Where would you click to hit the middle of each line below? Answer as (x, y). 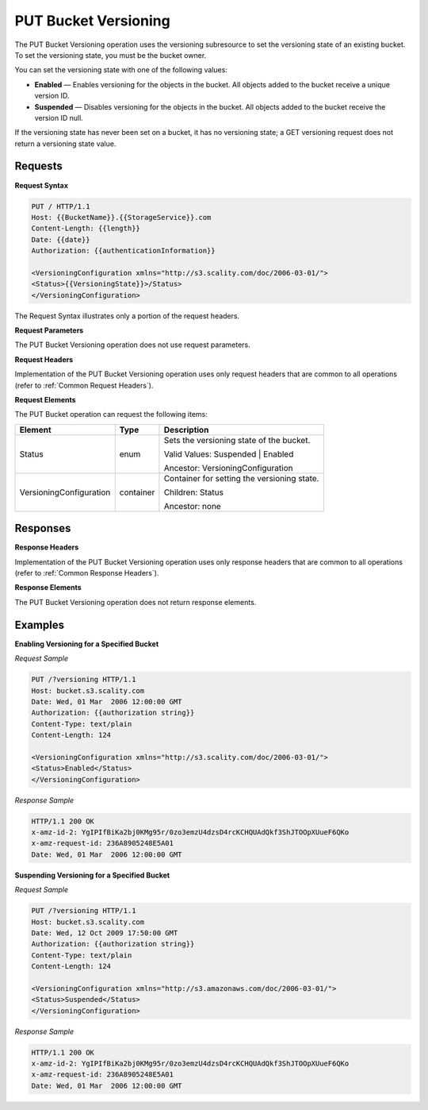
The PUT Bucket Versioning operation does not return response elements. (136, 602)
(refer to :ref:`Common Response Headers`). (87, 573)
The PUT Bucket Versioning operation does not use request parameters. (133, 345)
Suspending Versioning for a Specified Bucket (92, 875)
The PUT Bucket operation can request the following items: (111, 414)
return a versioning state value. (65, 144)
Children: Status (193, 492)
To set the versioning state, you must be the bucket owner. (111, 55)
